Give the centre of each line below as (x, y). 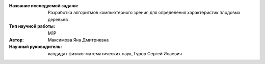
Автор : (16, 40)
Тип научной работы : (32, 26)
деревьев (58, 19)
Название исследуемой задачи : (44, 6)
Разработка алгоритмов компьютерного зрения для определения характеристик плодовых (144, 13)
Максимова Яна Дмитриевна (78, 40)
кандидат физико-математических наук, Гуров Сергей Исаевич (115, 53)
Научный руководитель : (36, 47)
